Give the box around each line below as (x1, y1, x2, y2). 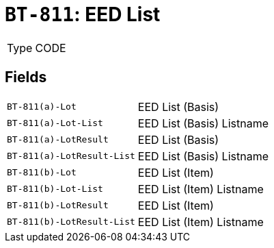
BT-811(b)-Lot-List (7, 184, 103, 195)
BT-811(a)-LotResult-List (7, 151, 135, 162)
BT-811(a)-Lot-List (7, 118, 103, 129)
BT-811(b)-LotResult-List (7, 216, 135, 227)
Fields (5, 69, 47, 86)
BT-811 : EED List (5, 3, 161, 26)
